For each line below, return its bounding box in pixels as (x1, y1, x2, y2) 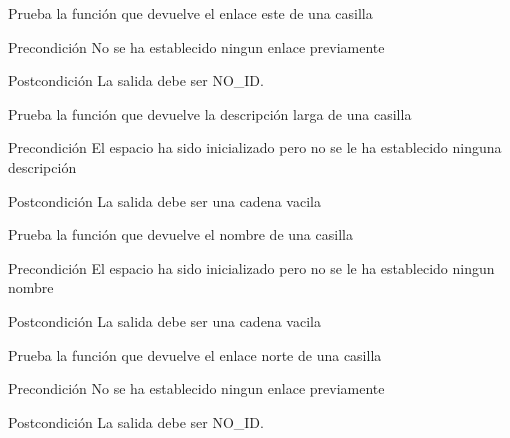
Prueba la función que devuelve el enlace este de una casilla (8, 3, 373, 23)
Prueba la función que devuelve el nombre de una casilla (8, 224, 353, 245)
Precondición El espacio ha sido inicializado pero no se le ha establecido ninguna (8, 137, 502, 158)
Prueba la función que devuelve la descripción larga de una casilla (8, 103, 412, 124)
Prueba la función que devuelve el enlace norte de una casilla (8, 344, 382, 365)
